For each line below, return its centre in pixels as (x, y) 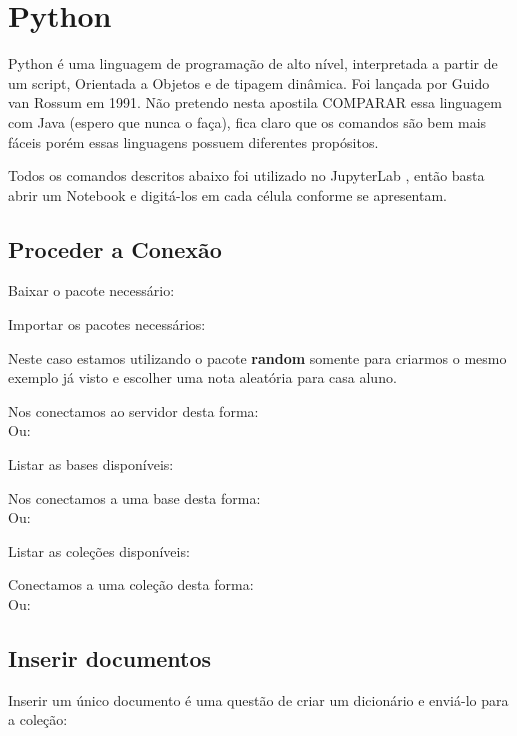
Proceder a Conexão (115, 248)
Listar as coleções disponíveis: (99, 550)
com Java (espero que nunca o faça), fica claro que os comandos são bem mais (247, 121)
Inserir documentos (110, 658)
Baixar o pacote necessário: (91, 290)
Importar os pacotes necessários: (107, 324)
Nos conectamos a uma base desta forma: (134, 497)
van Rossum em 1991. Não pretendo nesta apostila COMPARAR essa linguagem (255, 102)
